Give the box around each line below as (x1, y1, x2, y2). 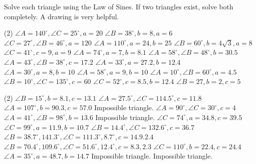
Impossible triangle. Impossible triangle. (91, 151, 213, 161)
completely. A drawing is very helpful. (4, 11, 119, 21)
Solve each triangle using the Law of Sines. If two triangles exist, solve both (4, 1, 234, 11)
